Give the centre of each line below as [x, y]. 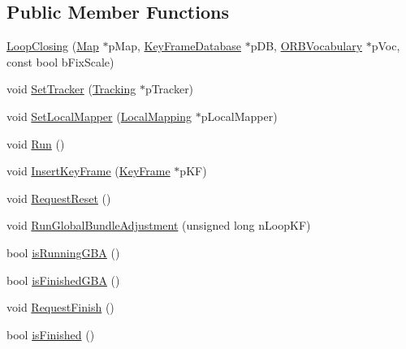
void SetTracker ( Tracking [71, 89]
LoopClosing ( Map [53, 46]
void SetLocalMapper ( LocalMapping [99, 116]
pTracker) [169, 89]
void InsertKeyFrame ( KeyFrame [89, 171]
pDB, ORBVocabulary [307, 46]
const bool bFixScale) [60, 61]
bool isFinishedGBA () [63, 280]
